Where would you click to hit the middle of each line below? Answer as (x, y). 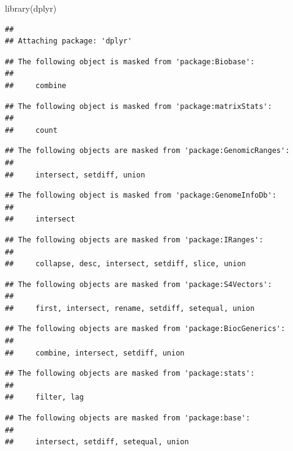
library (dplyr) (31, 8)
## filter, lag (44, 397)
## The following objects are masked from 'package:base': (128, 418)
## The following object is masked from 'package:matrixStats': (139, 106)
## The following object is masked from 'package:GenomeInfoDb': (141, 196)
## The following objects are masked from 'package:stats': (130, 374)
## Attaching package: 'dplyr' (69, 41)
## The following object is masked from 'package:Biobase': (130, 61)
